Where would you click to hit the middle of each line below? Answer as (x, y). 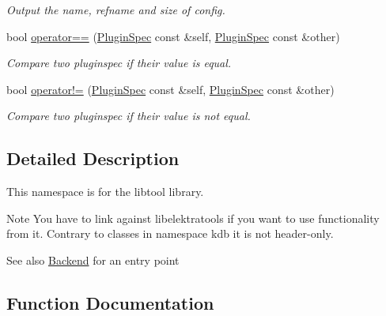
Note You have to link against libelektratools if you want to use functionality (193, 218)
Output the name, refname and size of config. (116, 9)
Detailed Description (93, 158)
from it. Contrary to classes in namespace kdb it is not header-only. (170, 233)
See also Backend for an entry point (93, 260)
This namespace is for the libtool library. (105, 192)
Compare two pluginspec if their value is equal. (119, 63)
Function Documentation (110, 302)
